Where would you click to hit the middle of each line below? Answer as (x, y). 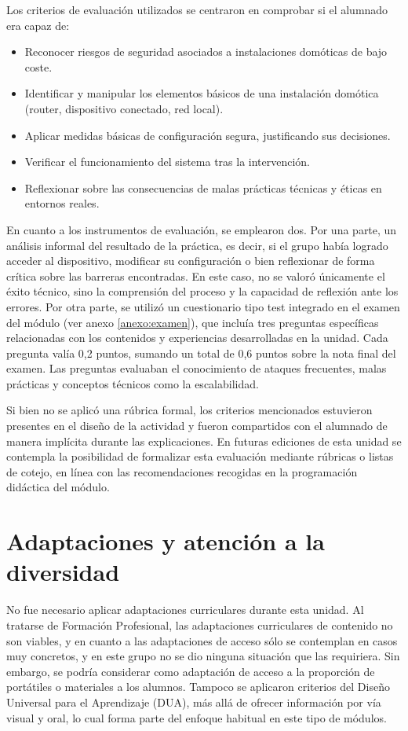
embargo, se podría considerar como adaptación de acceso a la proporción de (191, 671)
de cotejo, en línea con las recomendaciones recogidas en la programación (182, 471)
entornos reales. (62, 203)
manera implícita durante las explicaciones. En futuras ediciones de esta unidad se (204, 441)
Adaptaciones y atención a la (166, 541)
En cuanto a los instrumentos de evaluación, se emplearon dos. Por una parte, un (202, 229)
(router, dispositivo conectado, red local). (124, 108)
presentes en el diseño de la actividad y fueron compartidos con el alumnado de (197, 426)
